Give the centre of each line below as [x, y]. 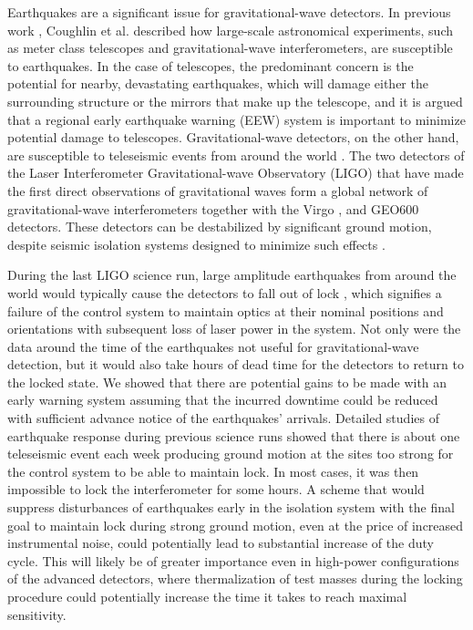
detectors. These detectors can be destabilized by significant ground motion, [220, 227]
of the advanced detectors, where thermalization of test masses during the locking [235, 578]
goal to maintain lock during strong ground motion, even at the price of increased [236, 525]
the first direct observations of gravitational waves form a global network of [218, 190]
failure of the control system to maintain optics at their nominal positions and [226, 310]
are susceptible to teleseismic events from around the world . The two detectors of [236, 155]
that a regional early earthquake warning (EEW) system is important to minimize [236, 119]
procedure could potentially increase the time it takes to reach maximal [207, 596]
